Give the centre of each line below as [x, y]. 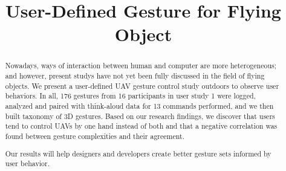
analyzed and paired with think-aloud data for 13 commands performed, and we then [139, 105]
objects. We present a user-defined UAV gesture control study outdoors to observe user [142, 85]
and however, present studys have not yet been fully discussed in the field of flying [135, 76]
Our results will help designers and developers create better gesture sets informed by [138, 153]
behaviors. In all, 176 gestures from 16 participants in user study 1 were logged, [130, 96]
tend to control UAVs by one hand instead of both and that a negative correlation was [141, 126]
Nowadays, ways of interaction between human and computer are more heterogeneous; [141, 66]
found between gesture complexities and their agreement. [95, 136]
